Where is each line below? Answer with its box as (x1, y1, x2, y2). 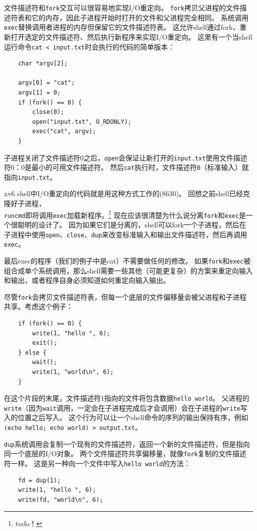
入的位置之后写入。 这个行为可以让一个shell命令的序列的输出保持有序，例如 (4, 412, 248, 423)
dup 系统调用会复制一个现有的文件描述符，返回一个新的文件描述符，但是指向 (4, 438, 250, 449)
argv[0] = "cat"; (18, 79, 75, 87)
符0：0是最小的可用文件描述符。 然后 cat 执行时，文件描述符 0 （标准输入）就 (4, 162, 249, 172)
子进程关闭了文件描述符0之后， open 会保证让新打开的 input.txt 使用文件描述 (4, 152, 248, 162)
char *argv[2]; (18, 60, 68, 67)
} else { (18, 349, 46, 356)
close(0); (32, 108, 64, 116)
